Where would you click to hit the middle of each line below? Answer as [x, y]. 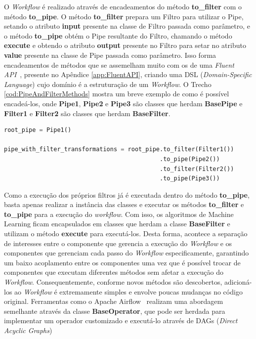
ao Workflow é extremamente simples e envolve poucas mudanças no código [128, 291]
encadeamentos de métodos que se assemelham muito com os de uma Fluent [119, 64]
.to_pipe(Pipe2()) [190, 159]
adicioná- [238, 282]
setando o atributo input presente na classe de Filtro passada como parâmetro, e [127, 26]
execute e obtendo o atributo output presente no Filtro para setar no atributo [125, 45]
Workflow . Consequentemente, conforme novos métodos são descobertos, [113, 282]
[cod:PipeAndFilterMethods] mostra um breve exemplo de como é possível [117, 94]
